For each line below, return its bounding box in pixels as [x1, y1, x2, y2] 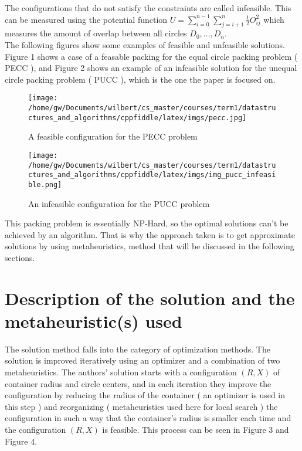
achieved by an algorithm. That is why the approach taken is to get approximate [5, 228, 295, 240]
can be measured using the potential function [5, 13, 168, 25]
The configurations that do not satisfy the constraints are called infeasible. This [5, 2, 291, 13]
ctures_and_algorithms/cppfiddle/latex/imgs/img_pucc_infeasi [28, 171, 276, 179]
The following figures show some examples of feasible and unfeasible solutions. [5, 38, 285, 50]
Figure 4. [5, 435, 38, 447]
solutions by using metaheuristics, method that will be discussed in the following [5, 240, 294, 252]
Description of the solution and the [5, 286, 295, 310]
